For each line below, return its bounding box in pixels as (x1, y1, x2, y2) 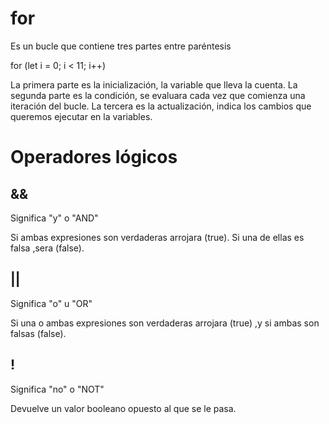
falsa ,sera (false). (10, 242, 85, 254)
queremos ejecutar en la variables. (10, 110, 153, 122)
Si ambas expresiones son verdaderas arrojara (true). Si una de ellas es (10, 231, 305, 243)
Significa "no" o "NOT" (10, 383, 105, 395)
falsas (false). (10, 327, 67, 339)
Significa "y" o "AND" (10, 212, 99, 224)
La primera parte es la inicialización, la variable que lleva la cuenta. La (10, 78, 298, 91)
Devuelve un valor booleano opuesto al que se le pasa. (10, 402, 237, 414)
